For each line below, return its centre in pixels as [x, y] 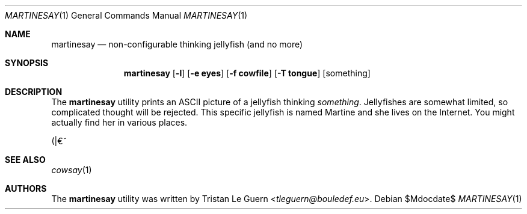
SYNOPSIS [27, 63]
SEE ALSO [25, 160]
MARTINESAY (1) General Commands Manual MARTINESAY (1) [126, 15]
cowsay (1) [72, 170]
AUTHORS [26, 188]
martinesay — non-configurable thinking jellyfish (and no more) [177, 44]
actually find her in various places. [119, 122]
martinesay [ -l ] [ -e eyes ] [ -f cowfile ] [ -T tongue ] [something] [247, 73]
